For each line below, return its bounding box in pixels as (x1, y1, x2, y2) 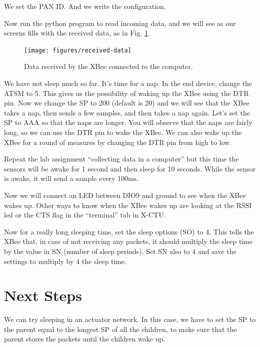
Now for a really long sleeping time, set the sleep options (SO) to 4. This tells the (4, 226, 254, 236)
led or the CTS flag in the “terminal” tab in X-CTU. (4, 209, 166, 220)
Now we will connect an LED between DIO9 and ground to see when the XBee (4, 189, 246, 200)
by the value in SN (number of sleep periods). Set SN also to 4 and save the (4, 245, 236, 256)
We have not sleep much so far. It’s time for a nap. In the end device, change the (4, 78, 252, 88)
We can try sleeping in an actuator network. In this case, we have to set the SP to (4, 314, 256, 324)
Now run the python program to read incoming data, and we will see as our (4, 17, 236, 28)
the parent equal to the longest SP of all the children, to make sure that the (4, 323, 237, 334)
